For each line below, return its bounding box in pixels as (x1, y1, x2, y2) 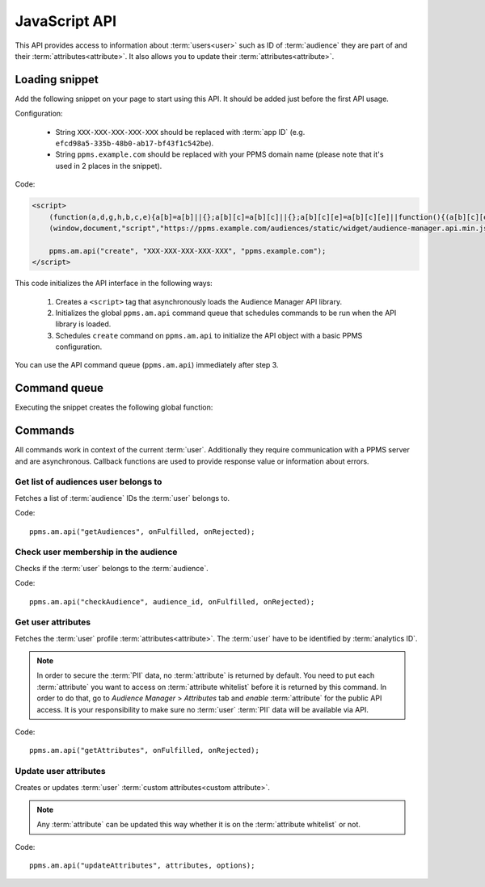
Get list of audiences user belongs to (15, 477, 162, 488)
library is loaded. (55, 319, 112, 329)
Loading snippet (15, 73, 99, 86)
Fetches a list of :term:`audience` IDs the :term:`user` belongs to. (15, 493, 230, 502)
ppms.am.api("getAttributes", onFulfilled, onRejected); (29, 746, 260, 755)
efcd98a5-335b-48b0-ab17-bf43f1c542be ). (55, 138, 214, 149)
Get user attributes (15, 616, 91, 628)
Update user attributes (15, 766, 106, 777)
